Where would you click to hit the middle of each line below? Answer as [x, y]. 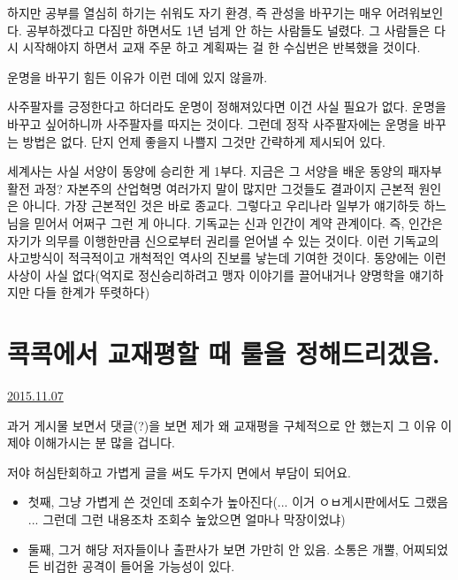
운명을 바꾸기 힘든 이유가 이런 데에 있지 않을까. [137, 76]
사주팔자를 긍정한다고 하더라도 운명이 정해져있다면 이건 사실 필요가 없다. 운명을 [227, 107]
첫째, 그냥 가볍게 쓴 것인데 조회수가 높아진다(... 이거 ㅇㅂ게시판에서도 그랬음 [238, 502]
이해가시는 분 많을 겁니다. [104, 443]
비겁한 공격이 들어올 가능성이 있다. [139, 566]
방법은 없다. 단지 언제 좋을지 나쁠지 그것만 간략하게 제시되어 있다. [204, 141]
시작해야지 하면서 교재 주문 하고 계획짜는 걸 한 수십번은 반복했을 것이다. [221, 47]
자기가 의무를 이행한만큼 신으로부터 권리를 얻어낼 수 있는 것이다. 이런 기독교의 [223, 240]
